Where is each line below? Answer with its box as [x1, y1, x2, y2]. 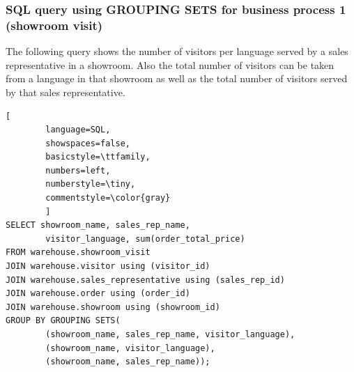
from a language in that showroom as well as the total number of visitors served [6, 71, 348, 86]
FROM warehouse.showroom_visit [6, 247, 151, 258]
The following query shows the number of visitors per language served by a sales [6, 44, 348, 59]
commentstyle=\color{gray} [45, 193, 171, 203]
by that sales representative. [6, 84, 125, 99]
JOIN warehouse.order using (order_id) [6, 288, 190, 299]
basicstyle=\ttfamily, [45, 152, 151, 162]
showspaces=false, [45, 138, 130, 148]
